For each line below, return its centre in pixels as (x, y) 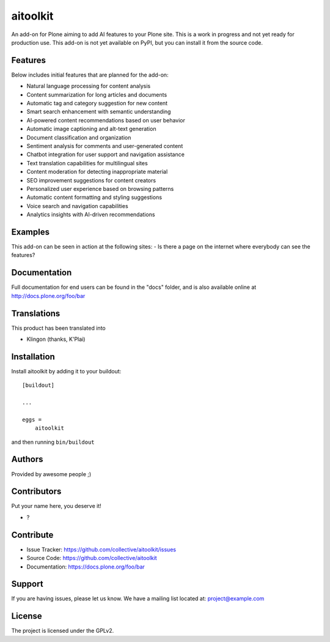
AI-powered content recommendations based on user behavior (106, 120)
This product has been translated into (59, 328)
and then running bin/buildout (53, 442)
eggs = (32, 420)
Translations (36, 313)
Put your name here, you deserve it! (56, 506)
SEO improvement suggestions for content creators (91, 180)
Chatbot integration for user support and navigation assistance (105, 155)
